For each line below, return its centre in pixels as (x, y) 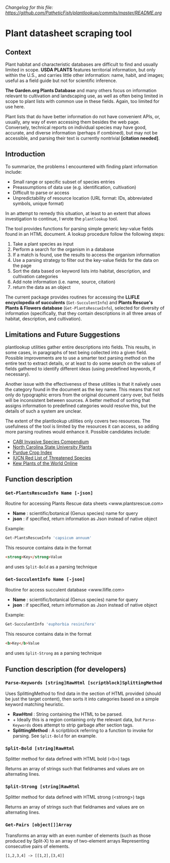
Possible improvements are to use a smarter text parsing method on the (80, 358)
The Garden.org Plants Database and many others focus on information (81, 90)
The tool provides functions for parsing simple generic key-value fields (79, 228)
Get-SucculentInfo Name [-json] (45, 579)
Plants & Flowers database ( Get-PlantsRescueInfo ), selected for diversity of (85, 308)
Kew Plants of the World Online (45, 463)
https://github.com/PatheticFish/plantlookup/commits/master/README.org (84, 13)
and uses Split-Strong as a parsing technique (54, 653)
